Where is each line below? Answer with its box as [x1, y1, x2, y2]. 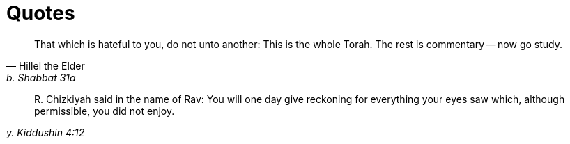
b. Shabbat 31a [6, 71, 76, 83]
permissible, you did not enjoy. [34, 104, 175, 117]
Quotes [6, 1, 75, 25]
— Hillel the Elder [6, 59, 85, 72]
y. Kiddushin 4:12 [6, 126, 85, 138]
